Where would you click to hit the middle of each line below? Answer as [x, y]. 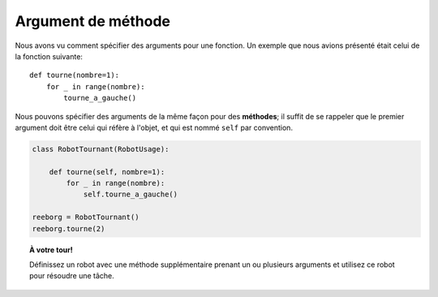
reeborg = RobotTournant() [86, 217]
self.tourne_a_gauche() [131, 194]
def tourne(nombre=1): [75, 75]
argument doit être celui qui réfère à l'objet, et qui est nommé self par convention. [154, 127]
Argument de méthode [92, 21]
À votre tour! [51, 250]
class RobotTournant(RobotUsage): [101, 149]
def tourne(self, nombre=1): [107, 172]
